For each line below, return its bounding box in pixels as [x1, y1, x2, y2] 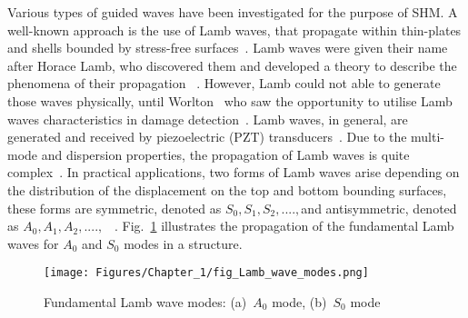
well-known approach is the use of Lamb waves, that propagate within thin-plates [7, 20, 462, 39]
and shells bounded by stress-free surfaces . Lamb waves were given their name [7, 38, 448, 57]
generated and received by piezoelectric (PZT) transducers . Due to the [7, 127, 407, 146]
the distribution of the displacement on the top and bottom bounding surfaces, [7, 180, 447, 199]
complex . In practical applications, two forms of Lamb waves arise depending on [7, 163, 460, 182]
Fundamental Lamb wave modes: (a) [44, 292, 247, 311]
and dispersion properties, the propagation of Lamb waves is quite [41, 144, 410, 164]
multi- [411, 127, 444, 146]
